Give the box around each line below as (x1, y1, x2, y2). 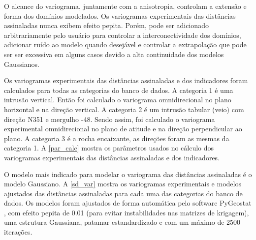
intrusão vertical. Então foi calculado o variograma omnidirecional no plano (4, 94, 231, 105)
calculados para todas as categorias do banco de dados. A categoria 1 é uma (4, 85, 233, 95)
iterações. (4, 227, 32, 237)
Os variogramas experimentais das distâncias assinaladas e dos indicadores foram (4, 75, 248, 86)
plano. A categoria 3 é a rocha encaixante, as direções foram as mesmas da (4, 133, 229, 143)
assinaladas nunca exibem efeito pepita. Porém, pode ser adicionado (4, 20, 209, 30)
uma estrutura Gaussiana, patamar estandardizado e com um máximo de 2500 (4, 217, 241, 227)
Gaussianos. (4, 59, 39, 69)
